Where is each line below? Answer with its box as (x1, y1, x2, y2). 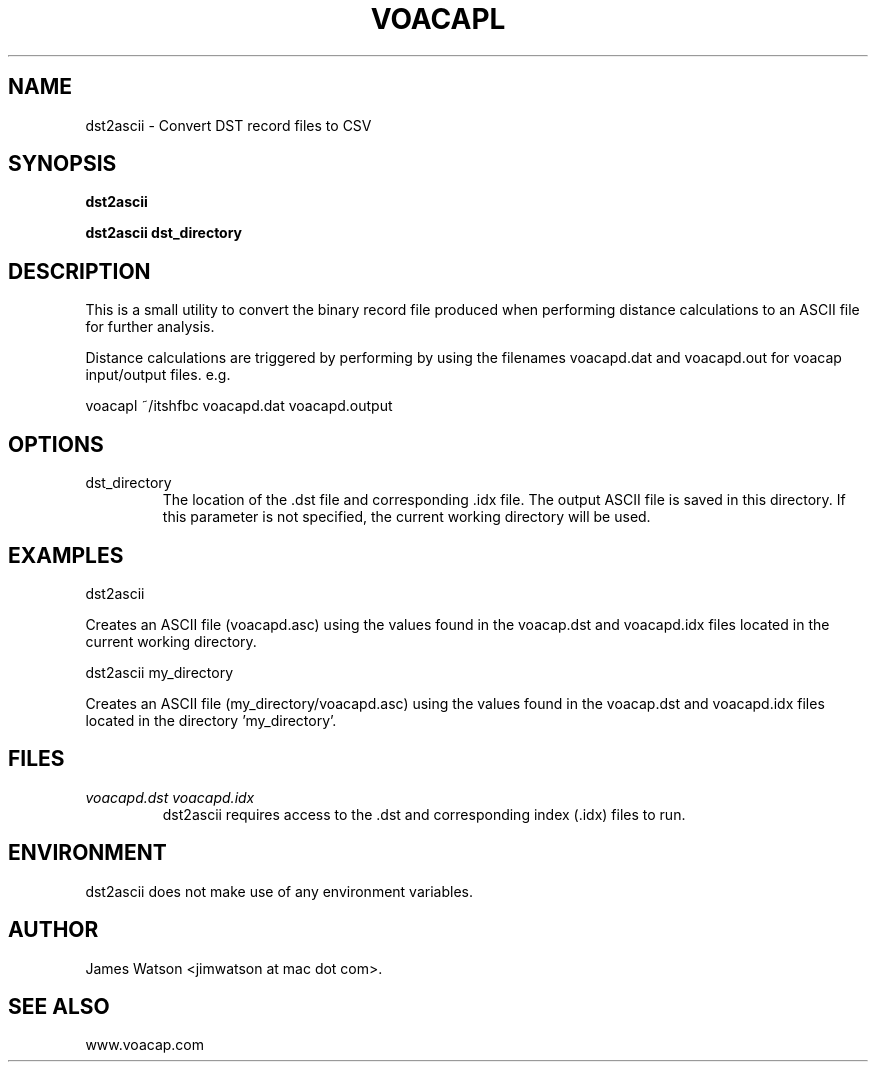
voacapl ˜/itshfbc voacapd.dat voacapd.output (85, 397, 393, 415)
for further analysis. (85, 318, 215, 336)
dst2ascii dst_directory (85, 224, 243, 242)
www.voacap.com (85, 1036, 205, 1054)
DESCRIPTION (8, 258, 151, 284)
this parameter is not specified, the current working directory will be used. (162, 508, 651, 526)
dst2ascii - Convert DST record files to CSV (85, 116, 372, 134)
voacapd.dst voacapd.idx (85, 788, 255, 806)
